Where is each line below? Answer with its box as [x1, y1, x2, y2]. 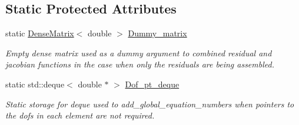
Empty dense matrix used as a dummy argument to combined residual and [5, 46, 272, 59]
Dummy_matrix [128, 27, 187, 39]
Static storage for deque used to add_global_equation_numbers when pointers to [5, 97, 294, 110]
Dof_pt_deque [125, 77, 180, 90]
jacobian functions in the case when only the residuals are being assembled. [5, 58, 274, 70]
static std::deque [5, 77, 65, 90]
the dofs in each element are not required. [5, 109, 155, 121]
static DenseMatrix [5, 27, 74, 39]
